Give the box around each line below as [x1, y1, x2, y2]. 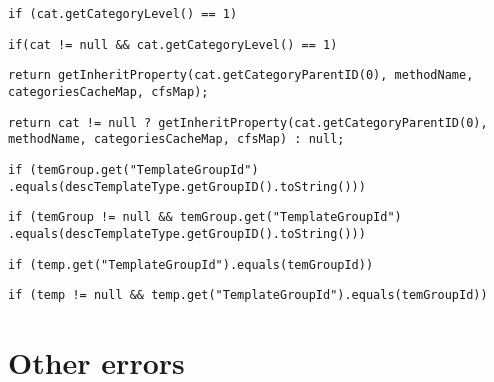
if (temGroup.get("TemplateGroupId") [8, 162, 259, 177]
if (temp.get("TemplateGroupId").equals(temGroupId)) [8, 257, 374, 272]
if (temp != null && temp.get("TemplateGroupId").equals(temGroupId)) [8, 288, 488, 303]
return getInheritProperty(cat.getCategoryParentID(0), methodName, [8, 68, 474, 83]
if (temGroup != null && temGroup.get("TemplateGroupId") [8, 210, 402, 225]
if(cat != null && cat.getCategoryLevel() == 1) [8, 37, 338, 52]
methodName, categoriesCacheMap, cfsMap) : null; [8, 132, 345, 147]
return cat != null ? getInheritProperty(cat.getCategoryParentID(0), [8, 115, 488, 130]
